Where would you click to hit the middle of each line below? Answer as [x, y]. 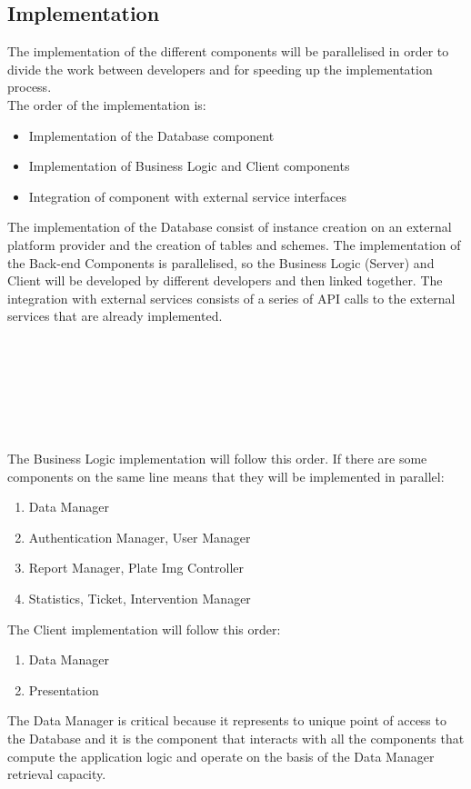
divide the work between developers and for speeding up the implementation [220, 69]
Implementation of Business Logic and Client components [189, 166]
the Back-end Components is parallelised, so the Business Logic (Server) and [221, 262]
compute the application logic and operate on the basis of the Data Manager [221, 756]
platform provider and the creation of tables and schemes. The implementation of [234, 244]
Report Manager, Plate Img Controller [136, 568]
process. [30, 87]
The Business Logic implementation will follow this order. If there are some [217, 459]
